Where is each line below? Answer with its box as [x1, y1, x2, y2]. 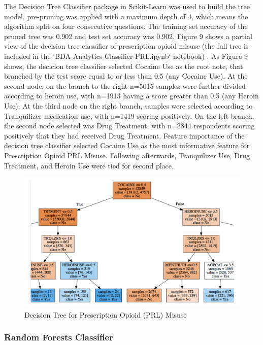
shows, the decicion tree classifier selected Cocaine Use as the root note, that [4, 60, 243, 71]
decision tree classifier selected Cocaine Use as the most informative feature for [4, 140, 250, 151]
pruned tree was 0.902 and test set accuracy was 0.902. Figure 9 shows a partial [4, 30, 252, 41]
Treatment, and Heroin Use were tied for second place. [4, 160, 174, 170]
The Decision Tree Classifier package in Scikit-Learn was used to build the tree [4, 1, 250, 11]
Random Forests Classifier [4, 331, 113, 343]
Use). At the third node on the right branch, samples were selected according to [4, 100, 253, 111]
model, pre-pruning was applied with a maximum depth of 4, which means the [4, 11, 248, 21]
